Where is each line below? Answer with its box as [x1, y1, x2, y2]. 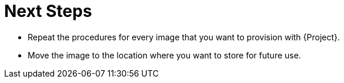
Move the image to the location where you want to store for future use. [28, 50, 301, 60]
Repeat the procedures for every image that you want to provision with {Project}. [28, 32, 340, 42]
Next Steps [4, 1, 92, 21]
